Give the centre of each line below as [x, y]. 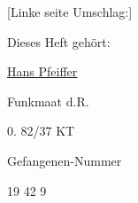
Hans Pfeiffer [42, 71]
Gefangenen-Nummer [65, 160]
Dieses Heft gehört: [59, 41]
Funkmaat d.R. [48, 101]
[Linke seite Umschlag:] [70, 12]
